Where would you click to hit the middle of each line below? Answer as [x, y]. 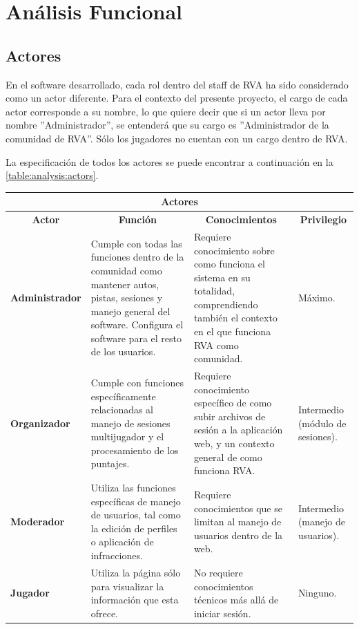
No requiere [218, 572]
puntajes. [110, 463]
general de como [228, 457]
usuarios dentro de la [238, 535]
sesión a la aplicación [238, 430]
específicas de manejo [136, 501]
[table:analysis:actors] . [52, 175]
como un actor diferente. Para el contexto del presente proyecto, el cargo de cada [177, 98]
